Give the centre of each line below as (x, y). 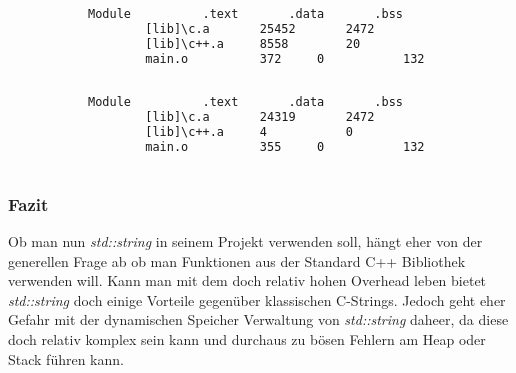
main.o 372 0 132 (285, 58)
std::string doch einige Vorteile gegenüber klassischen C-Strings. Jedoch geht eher (257, 299)
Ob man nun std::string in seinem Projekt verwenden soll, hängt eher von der (245, 240)
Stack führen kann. (66, 358)
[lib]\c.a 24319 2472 (260, 117)
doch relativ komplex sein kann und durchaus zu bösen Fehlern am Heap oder (247, 338)
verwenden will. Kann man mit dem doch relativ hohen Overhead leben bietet (247, 280)
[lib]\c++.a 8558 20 (253, 43)
